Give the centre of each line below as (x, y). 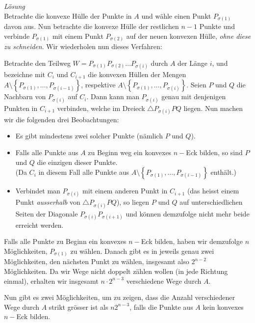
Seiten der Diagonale (47, 213)
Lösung (14, 6)
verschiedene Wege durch (164, 281)
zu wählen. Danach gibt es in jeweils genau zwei (142, 251)
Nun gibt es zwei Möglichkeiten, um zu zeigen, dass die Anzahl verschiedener (119, 297)
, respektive (98, 85)
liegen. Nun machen (213, 108)
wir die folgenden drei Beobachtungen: (62, 119)
